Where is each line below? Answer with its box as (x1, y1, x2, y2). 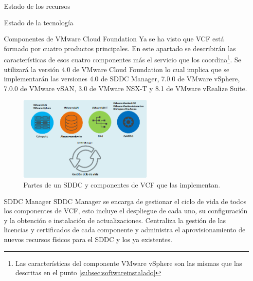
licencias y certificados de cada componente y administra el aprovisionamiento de (4, 225, 246, 235)
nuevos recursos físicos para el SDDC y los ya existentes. (4, 234, 173, 244)
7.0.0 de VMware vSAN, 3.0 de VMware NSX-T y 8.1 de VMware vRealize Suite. (4, 83, 247, 93)
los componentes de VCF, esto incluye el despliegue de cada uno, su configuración (4, 206, 248, 216)
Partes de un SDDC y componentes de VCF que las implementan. (23, 179, 220, 189)
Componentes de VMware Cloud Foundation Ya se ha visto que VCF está (4, 34, 224, 44)
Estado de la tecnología (4, 17, 73, 27)
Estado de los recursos (4, 1, 70, 11)
